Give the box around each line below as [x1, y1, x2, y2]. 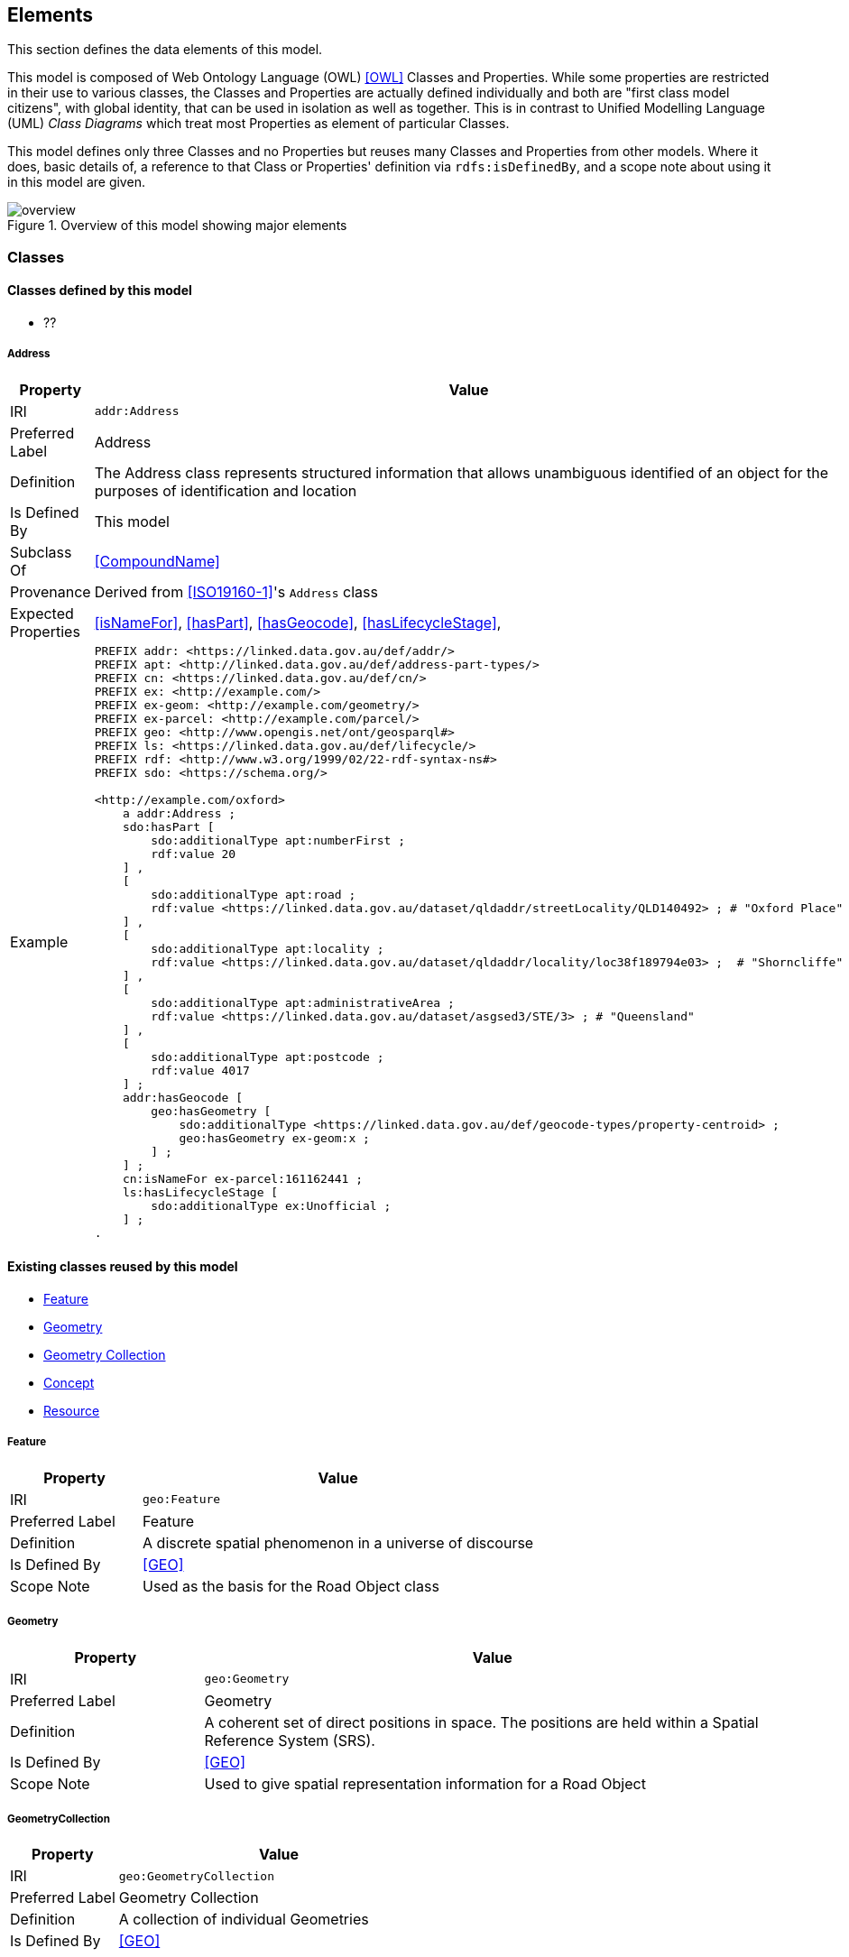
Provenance [10, 582, 91, 601]
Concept [43, 1375, 95, 1391]
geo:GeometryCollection [118, 1869, 274, 1883]
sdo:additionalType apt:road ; [151, 887, 356, 901]
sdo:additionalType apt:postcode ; [151, 1049, 384, 1064]
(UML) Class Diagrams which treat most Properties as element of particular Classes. [7, 115, 510, 132]
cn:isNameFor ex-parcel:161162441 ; [122, 1171, 364, 1186]
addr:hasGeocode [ [122, 1090, 243, 1104]
